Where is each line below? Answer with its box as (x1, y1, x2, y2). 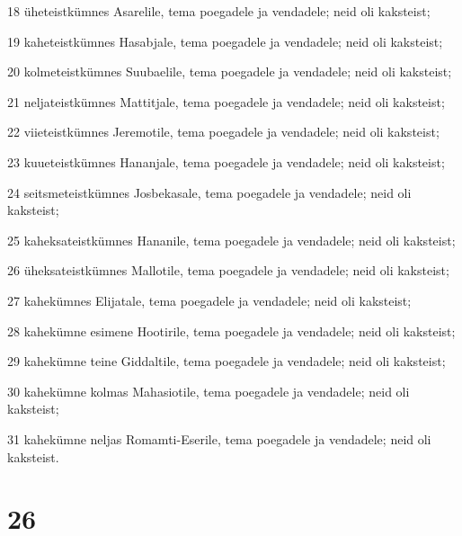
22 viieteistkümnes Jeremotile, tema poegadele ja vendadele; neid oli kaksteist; (7, 122, 440, 141)
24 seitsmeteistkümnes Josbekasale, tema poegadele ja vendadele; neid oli (7, 183, 412, 201)
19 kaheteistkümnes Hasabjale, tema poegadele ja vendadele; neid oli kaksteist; (7, 31, 443, 50)
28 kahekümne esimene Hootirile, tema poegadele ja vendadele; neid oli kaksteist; (7, 321, 456, 340)
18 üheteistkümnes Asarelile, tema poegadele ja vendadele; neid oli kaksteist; (7, 2, 431, 20)
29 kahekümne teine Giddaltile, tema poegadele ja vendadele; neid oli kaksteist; (7, 352, 446, 371)
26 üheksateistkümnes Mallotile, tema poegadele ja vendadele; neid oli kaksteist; (7, 261, 449, 280)
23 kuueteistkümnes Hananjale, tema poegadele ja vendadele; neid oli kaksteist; (7, 152, 445, 171)
